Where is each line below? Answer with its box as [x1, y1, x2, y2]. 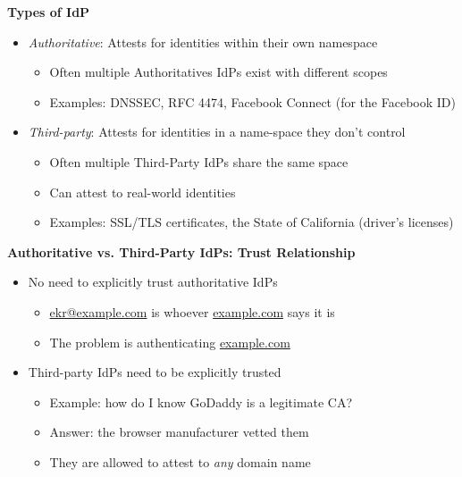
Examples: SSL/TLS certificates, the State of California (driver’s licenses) [49, 213, 454, 231]
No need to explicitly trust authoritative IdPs [28, 272, 278, 291]
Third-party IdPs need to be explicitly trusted [28, 363, 281, 381]
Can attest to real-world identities [49, 182, 236, 201]
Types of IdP [7, 3, 90, 21]
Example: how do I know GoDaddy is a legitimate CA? [49, 392, 353, 411]
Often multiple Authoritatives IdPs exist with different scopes [49, 63, 388, 81]
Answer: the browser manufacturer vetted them [49, 423, 309, 441]
